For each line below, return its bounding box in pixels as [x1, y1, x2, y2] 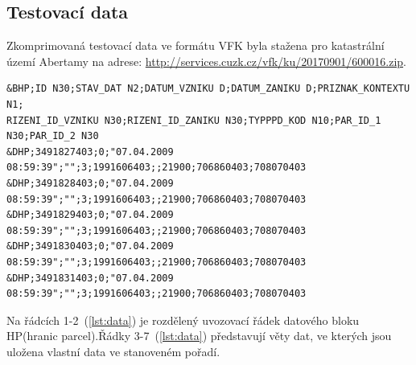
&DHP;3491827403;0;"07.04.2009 [6, 146, 174, 158]
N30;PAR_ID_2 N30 [6, 130, 99, 142]
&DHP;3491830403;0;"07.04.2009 [6, 240, 174, 252]
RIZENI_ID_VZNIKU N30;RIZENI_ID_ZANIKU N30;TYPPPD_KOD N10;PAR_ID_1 [6, 114, 381, 126]
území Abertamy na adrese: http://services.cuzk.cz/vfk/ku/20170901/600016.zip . [6, 52, 406, 69]
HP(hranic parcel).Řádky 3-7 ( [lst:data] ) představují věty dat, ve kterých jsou [6, 327, 392, 344]
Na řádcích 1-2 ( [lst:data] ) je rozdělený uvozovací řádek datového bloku [6, 311, 360, 328]
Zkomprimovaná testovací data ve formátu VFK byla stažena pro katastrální [6, 37, 385, 54]
